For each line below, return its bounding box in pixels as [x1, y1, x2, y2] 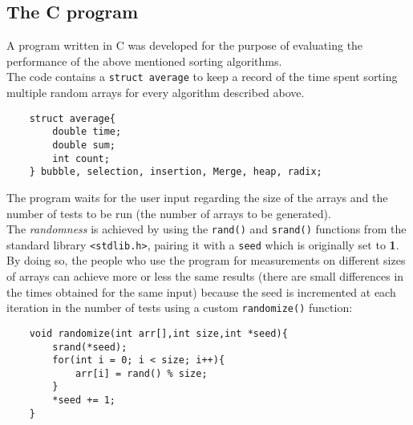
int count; [52, 152, 110, 164]
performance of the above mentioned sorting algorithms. [6, 52, 282, 69]
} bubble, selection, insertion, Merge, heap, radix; [29, 166, 322, 178]
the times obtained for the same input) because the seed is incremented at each [6, 283, 396, 300]
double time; [52, 126, 122, 138]
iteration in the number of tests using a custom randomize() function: [6, 299, 353, 316]
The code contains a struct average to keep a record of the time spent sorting [6, 68, 398, 85]
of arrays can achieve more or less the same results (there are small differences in [6, 268, 404, 285]
